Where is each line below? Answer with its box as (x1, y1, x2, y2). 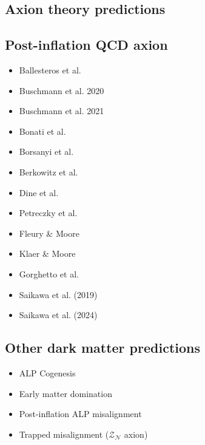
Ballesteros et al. (19, 63, 81, 76)
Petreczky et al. (19, 206, 78, 219)
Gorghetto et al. (19, 267, 79, 280)
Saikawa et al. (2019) (19, 288, 98, 301)
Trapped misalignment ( (19, 427, 109, 440)
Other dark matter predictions (5, 338, 201, 357)
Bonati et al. (19, 124, 66, 137)
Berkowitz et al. (19, 165, 78, 178)
